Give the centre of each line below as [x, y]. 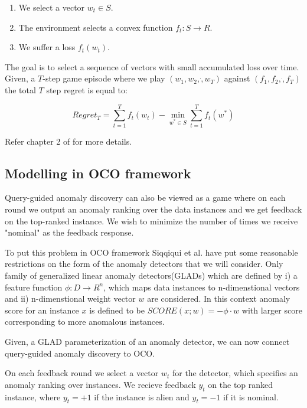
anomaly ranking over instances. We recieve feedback [100, 384]
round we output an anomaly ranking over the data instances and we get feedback [153, 209]
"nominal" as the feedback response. [69, 232]
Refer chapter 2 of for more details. [68, 141]
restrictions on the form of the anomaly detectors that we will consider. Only [144, 264]
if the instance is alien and [142, 396]
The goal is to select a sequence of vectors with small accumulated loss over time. [152, 66]
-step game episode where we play [104, 78]
